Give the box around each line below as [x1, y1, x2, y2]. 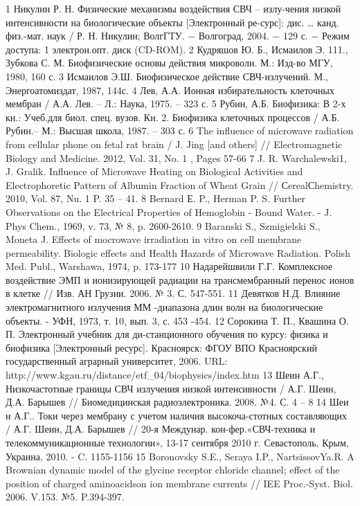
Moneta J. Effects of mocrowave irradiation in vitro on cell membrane [6, 232, 302, 246]
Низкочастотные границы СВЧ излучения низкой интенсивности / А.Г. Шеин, [6, 381, 336, 395]
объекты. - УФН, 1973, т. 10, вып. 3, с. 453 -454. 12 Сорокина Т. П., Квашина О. [6, 313, 349, 327]
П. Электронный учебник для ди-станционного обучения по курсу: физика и [6, 327, 328, 341]
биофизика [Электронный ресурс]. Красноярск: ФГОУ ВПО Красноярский [6, 340, 317, 354]
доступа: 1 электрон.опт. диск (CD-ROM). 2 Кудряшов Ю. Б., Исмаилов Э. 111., [6, 42, 348, 56]
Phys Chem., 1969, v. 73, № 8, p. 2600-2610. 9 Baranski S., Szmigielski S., [6, 218, 321, 233]
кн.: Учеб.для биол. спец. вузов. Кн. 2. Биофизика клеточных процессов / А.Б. [6, 109, 340, 124]
